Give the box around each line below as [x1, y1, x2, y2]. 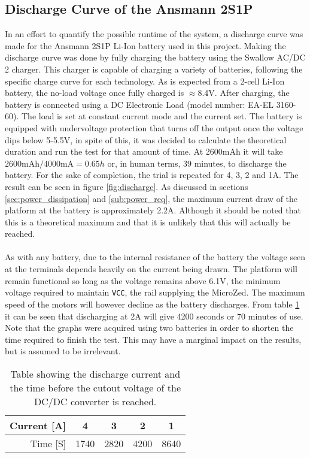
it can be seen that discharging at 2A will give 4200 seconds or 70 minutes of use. [5, 309, 303, 322]
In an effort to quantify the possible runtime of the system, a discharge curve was [5, 28, 303, 40]
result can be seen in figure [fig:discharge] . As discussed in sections [5, 180, 248, 192]
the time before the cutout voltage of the [10, 380, 181, 394]
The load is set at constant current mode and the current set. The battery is [21, 110, 302, 122]
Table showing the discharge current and [10, 366, 181, 381]
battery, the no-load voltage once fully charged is [5, 86, 184, 99]
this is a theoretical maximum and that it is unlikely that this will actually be [5, 215, 291, 228]
